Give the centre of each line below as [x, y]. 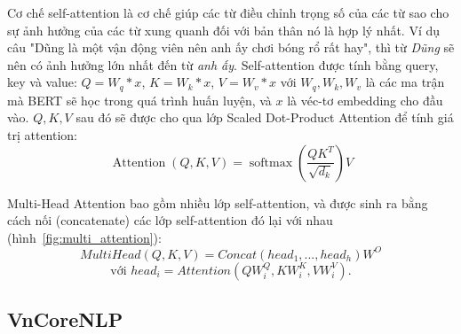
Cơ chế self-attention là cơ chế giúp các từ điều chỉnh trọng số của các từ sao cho [228, 12]
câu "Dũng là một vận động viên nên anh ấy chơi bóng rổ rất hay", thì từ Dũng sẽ [231, 47]
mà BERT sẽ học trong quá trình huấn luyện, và [139, 100]
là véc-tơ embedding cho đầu [365, 100]
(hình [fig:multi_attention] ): [84, 237]
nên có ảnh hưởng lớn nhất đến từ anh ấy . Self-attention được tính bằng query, [223, 64]
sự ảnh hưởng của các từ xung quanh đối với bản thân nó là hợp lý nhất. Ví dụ [224, 30]
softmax [271, 163]
